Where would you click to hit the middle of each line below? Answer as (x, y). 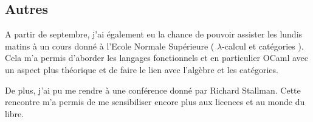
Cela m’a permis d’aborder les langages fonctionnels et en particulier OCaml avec (157, 58)
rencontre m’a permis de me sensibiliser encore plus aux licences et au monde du (155, 102)
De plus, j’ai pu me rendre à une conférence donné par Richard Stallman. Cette (153, 90)
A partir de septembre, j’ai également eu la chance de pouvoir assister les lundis (154, 34)
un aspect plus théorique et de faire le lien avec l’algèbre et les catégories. (142, 69)
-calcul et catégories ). (263, 46)
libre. (15, 113)
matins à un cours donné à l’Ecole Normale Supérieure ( (110, 46)
